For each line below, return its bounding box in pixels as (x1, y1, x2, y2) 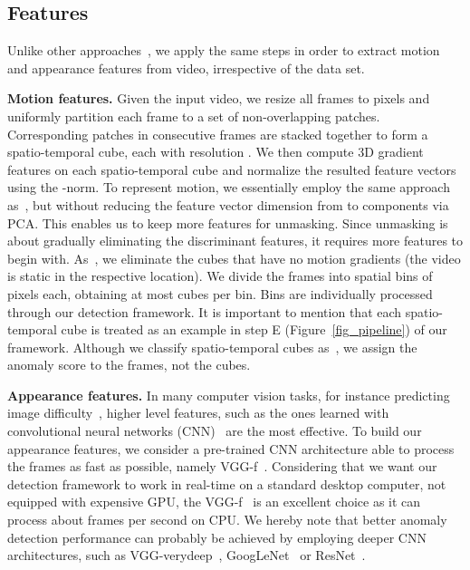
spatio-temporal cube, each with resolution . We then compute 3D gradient (7, 142, 424, 161)
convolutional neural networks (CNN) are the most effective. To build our (7, 421, 422, 440)
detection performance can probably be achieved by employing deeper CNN (7, 527, 427, 546)
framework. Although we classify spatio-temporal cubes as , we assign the (7, 337, 417, 356)
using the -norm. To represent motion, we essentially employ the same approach (7, 178, 450, 197)
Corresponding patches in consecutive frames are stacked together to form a (7, 124, 428, 143)
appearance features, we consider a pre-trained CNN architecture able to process (7, 439, 455, 458)
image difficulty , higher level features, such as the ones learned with (7, 403, 389, 422)
